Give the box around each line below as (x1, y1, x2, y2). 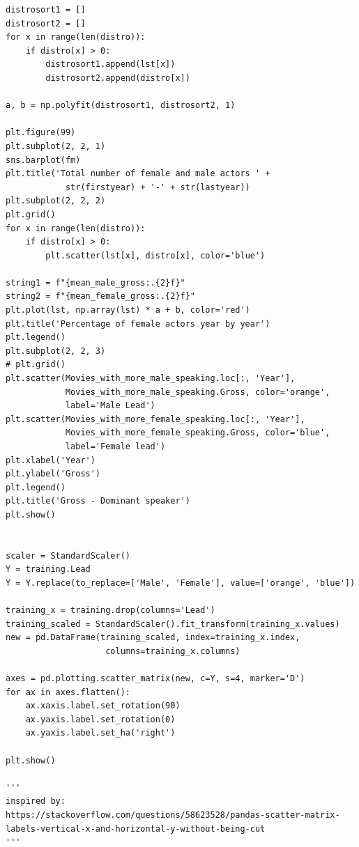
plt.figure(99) (6, 127, 76, 138)
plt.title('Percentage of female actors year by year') (6, 318, 270, 329)
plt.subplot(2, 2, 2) (6, 196, 106, 206)
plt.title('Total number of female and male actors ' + (6, 169, 270, 179)
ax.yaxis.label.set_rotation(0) (25, 714, 176, 724)
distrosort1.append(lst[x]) (45, 59, 176, 70)
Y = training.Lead (6, 564, 91, 575)
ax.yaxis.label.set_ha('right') (25, 728, 176, 738)
